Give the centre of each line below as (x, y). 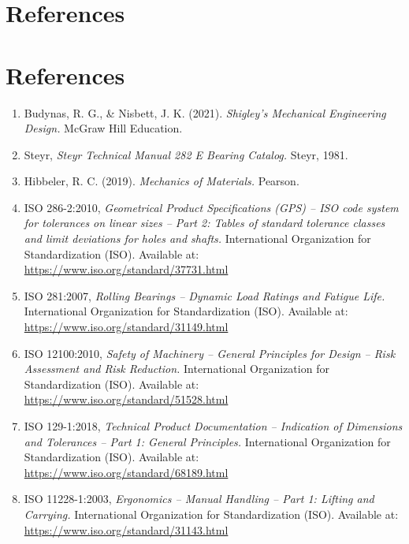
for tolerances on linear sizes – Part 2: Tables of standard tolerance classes (204, 223)
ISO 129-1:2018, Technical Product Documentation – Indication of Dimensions (213, 426)
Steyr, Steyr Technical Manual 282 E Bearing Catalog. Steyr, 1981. (186, 154)
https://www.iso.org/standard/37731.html (126, 269)
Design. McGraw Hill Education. (103, 128)
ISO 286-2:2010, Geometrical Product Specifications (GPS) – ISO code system (211, 207)
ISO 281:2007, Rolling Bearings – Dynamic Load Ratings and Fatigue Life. (204, 295)
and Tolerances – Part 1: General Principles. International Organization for (207, 441)
